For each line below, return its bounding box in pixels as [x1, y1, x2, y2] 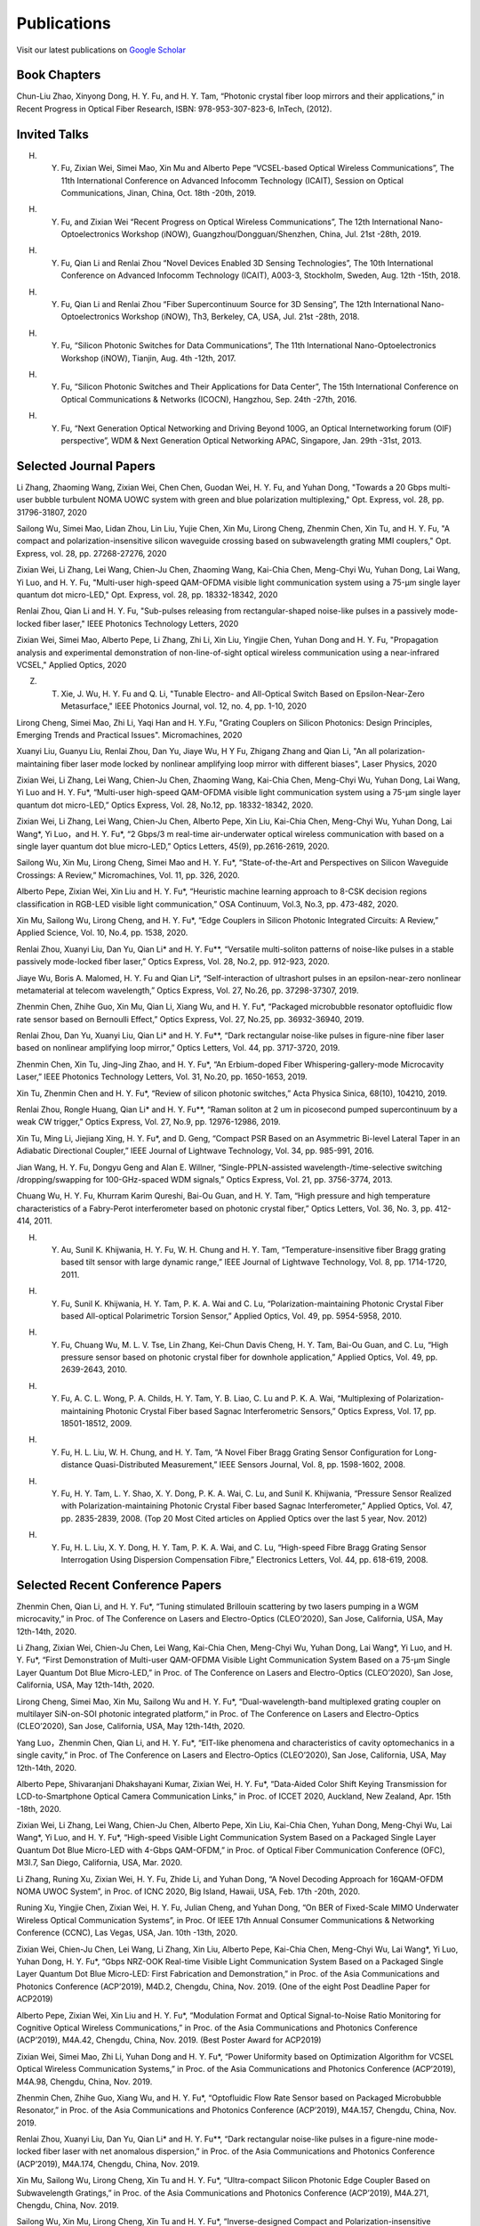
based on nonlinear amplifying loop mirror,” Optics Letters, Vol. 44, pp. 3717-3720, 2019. [16, 1043, 340, 1053]
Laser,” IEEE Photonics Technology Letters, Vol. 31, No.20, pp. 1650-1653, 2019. [16, 1071, 308, 1082]
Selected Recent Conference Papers [16, 1577, 222, 1593]
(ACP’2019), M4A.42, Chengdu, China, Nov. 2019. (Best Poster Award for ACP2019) [16, 2035, 322, 2045]
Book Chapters [16, 68, 101, 83]
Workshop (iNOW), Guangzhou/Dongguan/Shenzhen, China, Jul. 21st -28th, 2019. [121, 229, 422, 240]
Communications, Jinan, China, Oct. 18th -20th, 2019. [60, 187, 257, 198]
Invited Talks [16, 126, 89, 142]
